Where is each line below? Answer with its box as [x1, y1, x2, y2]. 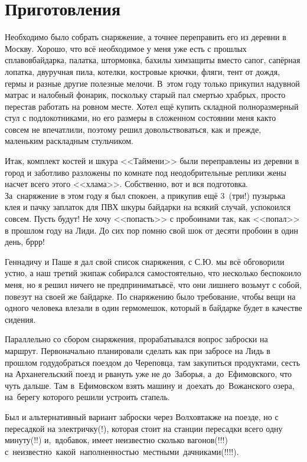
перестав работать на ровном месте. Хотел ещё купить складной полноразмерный [5, 100, 299, 112]
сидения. [5, 313, 36, 325]
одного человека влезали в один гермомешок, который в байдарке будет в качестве [5, 302, 302, 314]
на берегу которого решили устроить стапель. [5, 391, 170, 403]
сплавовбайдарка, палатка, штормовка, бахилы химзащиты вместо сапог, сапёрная [5, 54, 301, 66]
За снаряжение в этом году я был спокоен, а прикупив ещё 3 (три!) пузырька [5, 189, 286, 201]
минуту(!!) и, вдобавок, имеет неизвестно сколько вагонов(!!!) [5, 434, 228, 446]
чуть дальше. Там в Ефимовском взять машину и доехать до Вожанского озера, [5, 379, 295, 391]
